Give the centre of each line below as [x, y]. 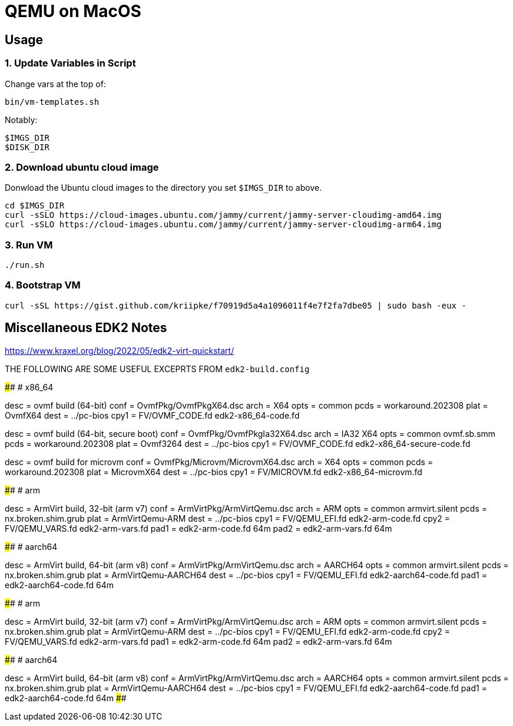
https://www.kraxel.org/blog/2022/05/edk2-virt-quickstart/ [120, 350]
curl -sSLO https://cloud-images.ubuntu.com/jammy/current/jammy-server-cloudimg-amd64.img [223, 215]
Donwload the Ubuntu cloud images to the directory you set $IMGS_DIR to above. [163, 188]
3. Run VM [29, 245]
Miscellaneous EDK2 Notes [86, 328]
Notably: [21, 120]
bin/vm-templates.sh [52, 102]
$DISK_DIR [27, 147]
